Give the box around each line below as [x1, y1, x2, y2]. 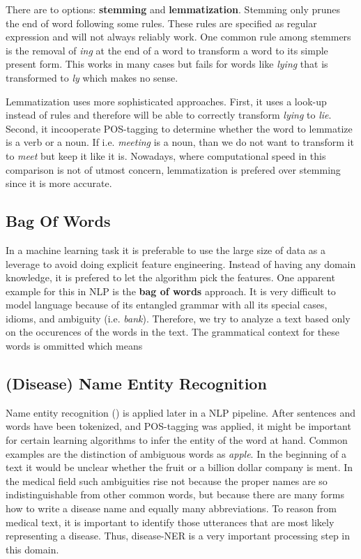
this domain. [6, 542, 59, 556]
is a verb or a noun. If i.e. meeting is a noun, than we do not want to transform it [6, 135, 354, 149]
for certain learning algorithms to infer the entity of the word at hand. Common [6, 433, 348, 447]
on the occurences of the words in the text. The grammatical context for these [6, 325, 340, 339]
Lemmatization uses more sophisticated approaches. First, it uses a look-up [6, 94, 327, 108]
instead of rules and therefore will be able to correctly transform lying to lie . [6, 107, 332, 122]
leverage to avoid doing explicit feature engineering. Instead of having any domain [6, 256, 356, 271]
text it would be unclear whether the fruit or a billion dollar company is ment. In [6, 460, 353, 475]
